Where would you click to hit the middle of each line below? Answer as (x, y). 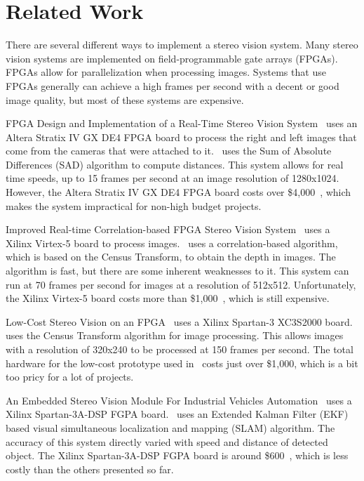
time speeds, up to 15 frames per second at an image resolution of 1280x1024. (173, 178)
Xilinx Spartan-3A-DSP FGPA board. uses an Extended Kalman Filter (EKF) (177, 414)
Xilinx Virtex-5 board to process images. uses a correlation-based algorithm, (172, 243)
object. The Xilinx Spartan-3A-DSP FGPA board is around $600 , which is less (177, 455)
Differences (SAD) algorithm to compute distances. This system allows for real (175, 164)
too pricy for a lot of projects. (70, 377)
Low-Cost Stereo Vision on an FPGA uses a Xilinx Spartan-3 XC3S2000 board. (179, 321)
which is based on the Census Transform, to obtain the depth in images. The (171, 257)
